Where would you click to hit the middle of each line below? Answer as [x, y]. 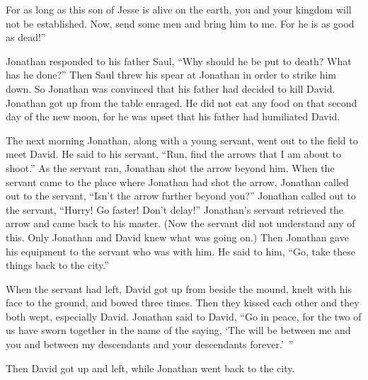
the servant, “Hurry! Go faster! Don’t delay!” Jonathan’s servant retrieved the [175, 209]
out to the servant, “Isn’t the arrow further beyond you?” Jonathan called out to [181, 196]
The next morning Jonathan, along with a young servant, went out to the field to [182, 140]
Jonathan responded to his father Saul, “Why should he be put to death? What [179, 61]
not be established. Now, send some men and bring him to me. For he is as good [180, 23]
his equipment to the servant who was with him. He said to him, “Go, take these [180, 251]
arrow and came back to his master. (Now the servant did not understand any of [180, 223]
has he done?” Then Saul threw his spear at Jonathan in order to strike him [171, 75]
